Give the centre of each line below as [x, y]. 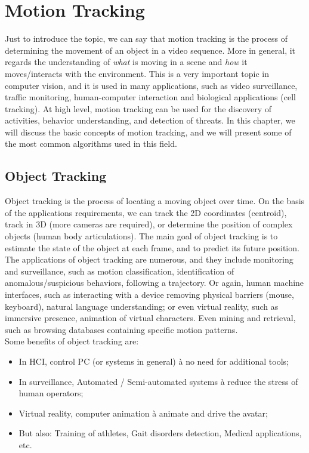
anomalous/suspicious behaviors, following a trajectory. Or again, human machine [154, 283]
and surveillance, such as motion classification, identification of [120, 271]
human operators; [51, 393]
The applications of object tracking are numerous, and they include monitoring [149, 259]
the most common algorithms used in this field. [91, 144]
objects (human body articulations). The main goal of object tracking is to [141, 236]
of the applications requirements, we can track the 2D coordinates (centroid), [146, 212]
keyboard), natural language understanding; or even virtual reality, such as [142, 306]
